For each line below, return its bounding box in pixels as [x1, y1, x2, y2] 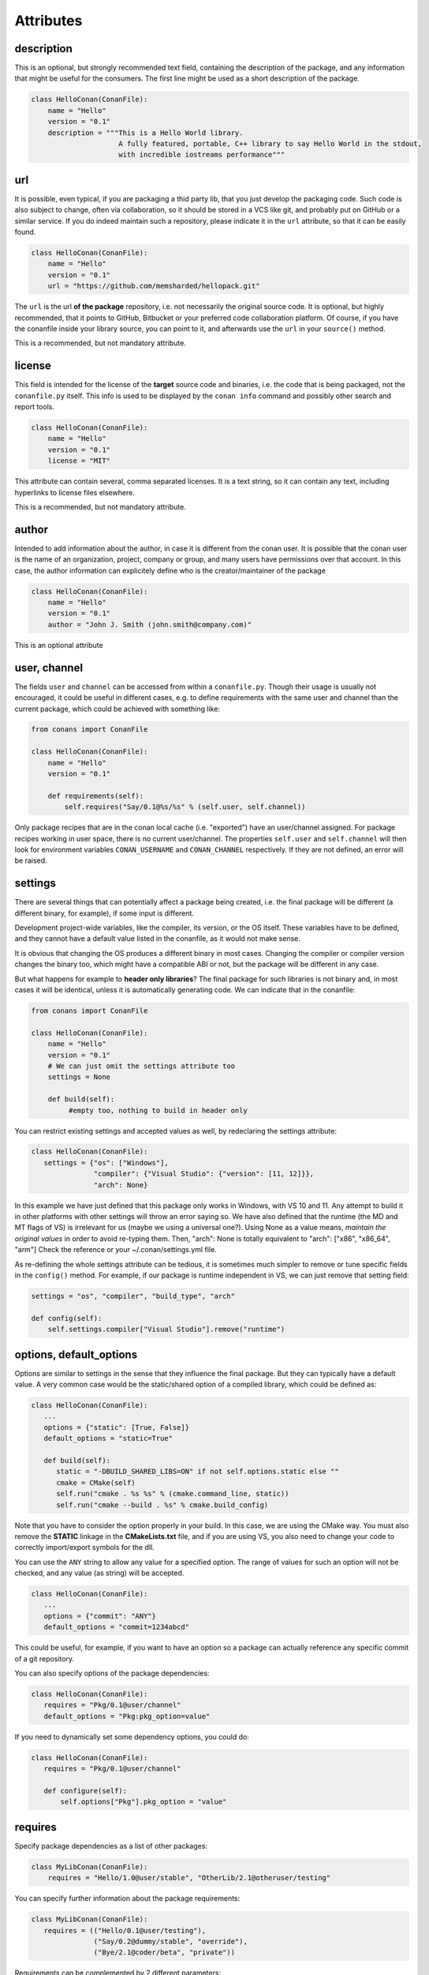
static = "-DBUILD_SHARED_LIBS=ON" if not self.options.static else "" [56, 1467, 339, 1477]
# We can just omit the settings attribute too [47, 1061, 236, 1070]
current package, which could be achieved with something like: [14, 704, 221, 713]
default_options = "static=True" [43, 1434, 173, 1443]
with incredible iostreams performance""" [118, 150, 285, 160]
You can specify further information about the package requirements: [14, 1894, 241, 1903]
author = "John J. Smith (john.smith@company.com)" [47, 620, 252, 629]
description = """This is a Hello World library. [47, 128, 244, 137]
